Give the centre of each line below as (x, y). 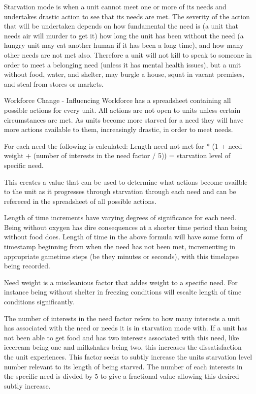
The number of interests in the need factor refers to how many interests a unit (122, 318)
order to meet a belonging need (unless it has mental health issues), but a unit (123, 64)
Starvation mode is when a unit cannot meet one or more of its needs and (115, 6)
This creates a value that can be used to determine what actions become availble (126, 181)
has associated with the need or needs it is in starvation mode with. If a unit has (126, 328)
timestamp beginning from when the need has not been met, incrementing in (120, 246)
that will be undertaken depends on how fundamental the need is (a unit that (121, 26)
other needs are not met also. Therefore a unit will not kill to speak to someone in (128, 54)
